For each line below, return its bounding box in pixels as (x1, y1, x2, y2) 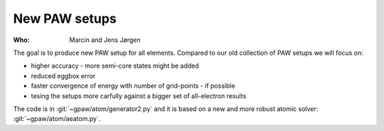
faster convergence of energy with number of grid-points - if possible (31, 82, 235, 90)
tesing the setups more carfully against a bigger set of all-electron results (31, 91, 247, 100)
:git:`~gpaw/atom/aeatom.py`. (13, 115, 101, 123)
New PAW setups (13, 11, 117, 26)
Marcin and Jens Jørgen (69, 36, 141, 44)
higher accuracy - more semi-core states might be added (31, 61, 199, 70)
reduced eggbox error (31, 71, 96, 80)
